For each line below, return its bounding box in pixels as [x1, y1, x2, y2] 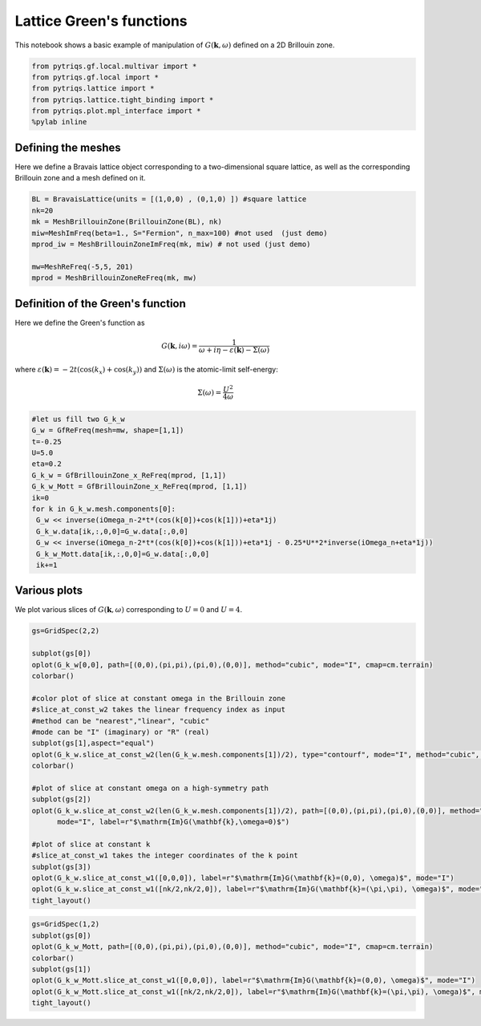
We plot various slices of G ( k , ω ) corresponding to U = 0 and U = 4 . [14, 605, 243, 614]
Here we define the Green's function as [14, 318, 145, 327]
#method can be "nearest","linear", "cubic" [31, 716, 210, 725]
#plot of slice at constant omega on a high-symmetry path [31, 783, 269, 793]
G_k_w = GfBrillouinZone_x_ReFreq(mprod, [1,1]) [31, 470, 227, 480]
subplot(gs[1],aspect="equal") [31, 739, 156, 748]
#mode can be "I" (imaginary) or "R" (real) [31, 727, 210, 736]
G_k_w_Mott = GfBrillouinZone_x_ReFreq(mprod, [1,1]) [31, 482, 248, 491]
